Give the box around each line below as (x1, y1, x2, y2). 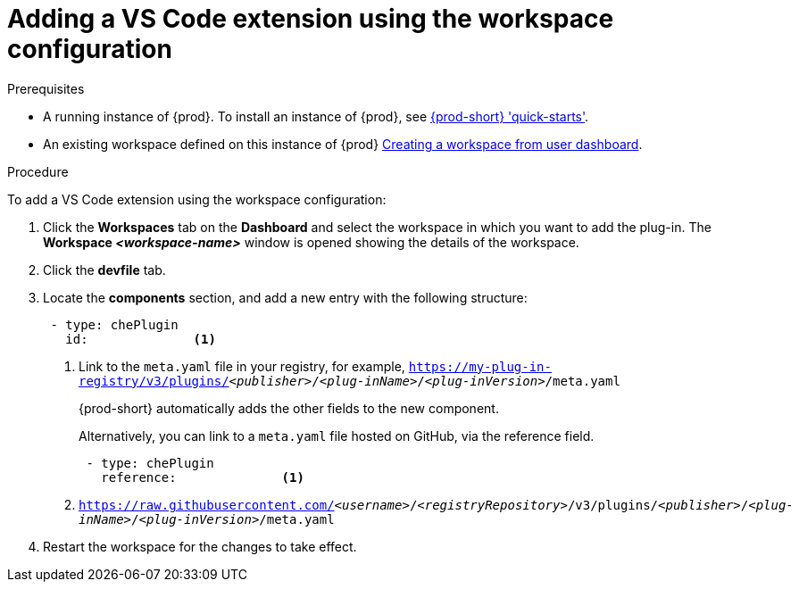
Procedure (7, 163, 69, 179)
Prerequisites (7, 80, 85, 96)
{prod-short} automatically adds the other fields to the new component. (79, 400, 499, 416)
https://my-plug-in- (408, 359, 552, 374)
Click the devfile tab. (43, 261, 166, 278)
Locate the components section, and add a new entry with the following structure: (43, 289, 528, 305)
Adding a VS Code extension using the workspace (7, 4, 614, 34)
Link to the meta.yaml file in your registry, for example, (79, 358, 405, 374)
